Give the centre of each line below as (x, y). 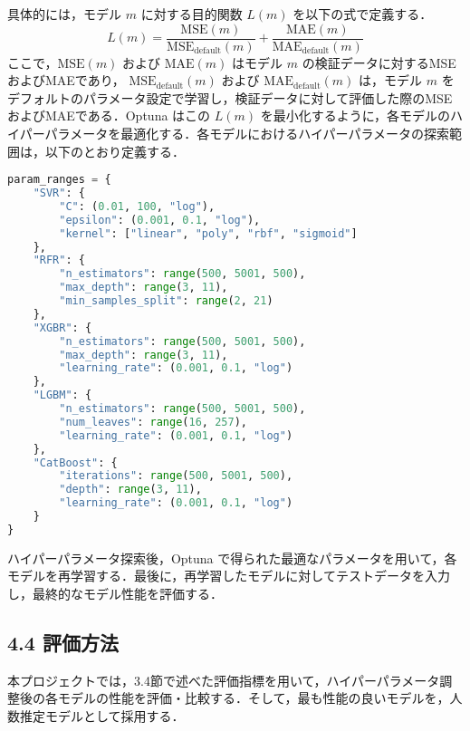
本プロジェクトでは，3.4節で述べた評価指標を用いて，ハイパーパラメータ (224, 680)
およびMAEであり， (66, 80)
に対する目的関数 (192, 14)
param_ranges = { (59, 180)
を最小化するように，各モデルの (355, 115)
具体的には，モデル (64, 14)
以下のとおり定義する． (115, 151)
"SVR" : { (59, 193)
